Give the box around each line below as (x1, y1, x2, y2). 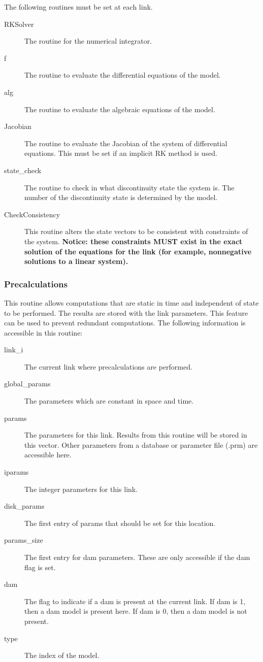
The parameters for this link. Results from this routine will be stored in (24, 429, 247, 440)
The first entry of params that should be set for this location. (24, 517, 216, 528)
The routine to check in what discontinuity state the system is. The (24, 182, 235, 192)
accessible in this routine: (4, 327, 83, 338)
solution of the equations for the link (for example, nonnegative (24, 246, 252, 256)
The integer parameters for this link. (24, 483, 138, 494)
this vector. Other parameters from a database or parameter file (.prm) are (24, 439, 258, 450)
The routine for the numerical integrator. (24, 36, 152, 46)
